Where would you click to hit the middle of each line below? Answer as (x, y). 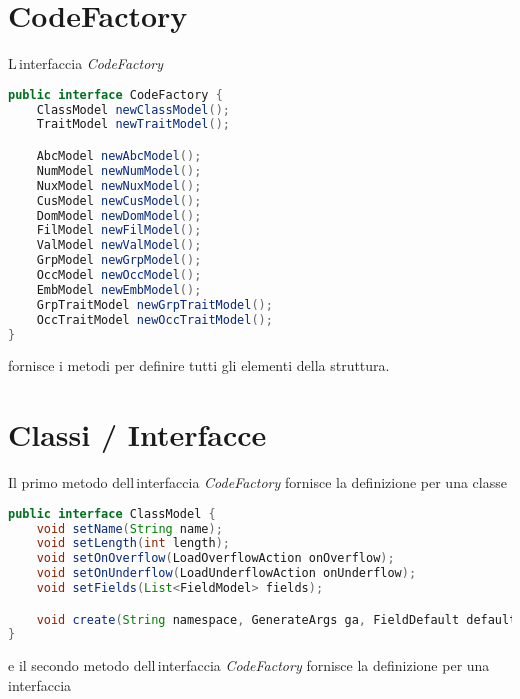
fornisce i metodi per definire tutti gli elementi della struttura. (199, 365)
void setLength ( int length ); (133, 543)
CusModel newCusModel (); (119, 200)
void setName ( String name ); (129, 528)
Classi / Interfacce (137, 434)
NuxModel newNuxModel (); (119, 185)
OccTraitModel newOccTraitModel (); (154, 319)
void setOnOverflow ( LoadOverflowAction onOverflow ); (215, 558)
